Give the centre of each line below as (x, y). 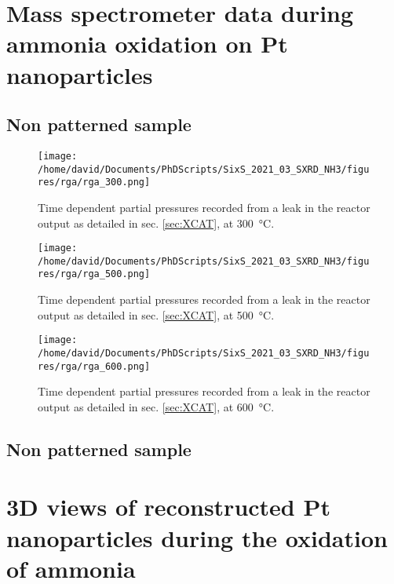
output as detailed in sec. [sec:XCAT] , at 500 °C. (156, 314)
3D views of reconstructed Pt (169, 507)
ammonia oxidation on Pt (147, 44)
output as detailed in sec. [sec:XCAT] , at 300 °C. (156, 223)
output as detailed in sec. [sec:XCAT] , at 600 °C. (156, 406)
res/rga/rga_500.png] (94, 274)
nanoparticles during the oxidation (197, 537)
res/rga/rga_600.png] (94, 366)
